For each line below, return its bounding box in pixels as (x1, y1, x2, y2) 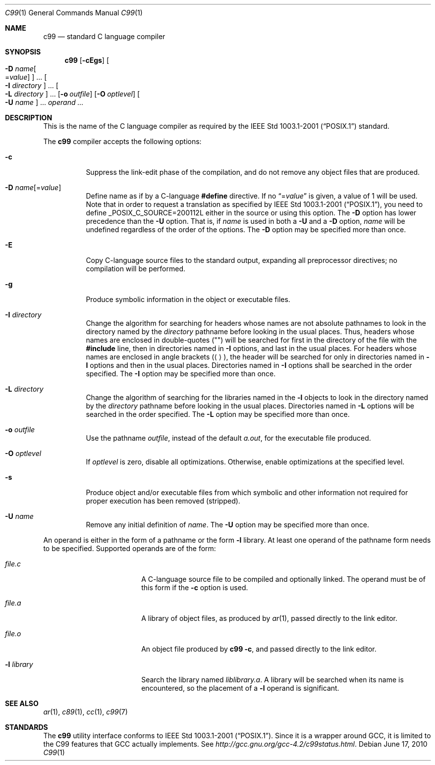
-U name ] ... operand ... (5, 98, 84, 106)
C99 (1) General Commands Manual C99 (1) (5, 8, 143, 17)
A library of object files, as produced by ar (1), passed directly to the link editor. (141, 614, 398, 622)
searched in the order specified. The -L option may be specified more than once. (86, 410, 350, 418)
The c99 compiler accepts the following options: (43, 137, 202, 146)
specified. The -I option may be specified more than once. (86, 369, 276, 378)
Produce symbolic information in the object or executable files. (86, 295, 290, 304)
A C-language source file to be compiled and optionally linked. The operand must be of (141, 575, 426, 583)
